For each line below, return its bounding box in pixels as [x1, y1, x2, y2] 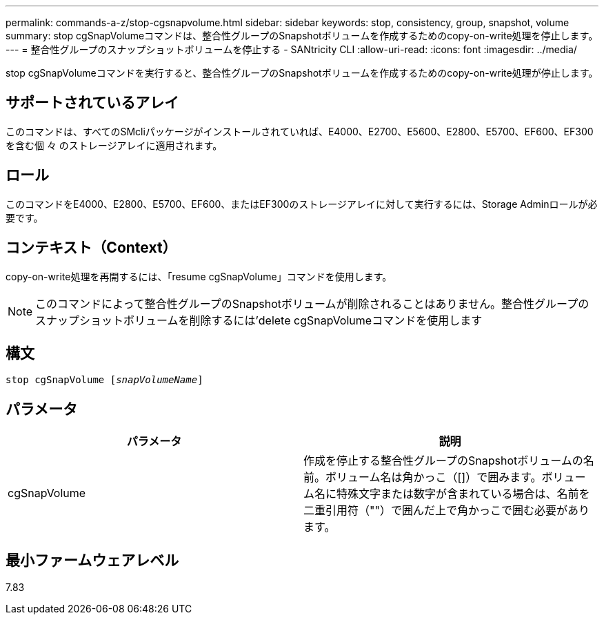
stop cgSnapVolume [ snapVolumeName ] [6, 374, 203, 386]
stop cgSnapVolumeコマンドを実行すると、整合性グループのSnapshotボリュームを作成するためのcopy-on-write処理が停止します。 [6, 67, 598, 79]
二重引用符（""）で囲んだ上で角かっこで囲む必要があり [303, 503, 590, 518]
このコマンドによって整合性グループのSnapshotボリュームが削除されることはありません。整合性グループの [35, 296, 590, 311]
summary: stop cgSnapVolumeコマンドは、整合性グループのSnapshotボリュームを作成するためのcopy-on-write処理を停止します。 [6, 30, 598, 41]
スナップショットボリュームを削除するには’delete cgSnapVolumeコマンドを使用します [35, 313, 483, 327]
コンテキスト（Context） [6, 239, 177, 257]
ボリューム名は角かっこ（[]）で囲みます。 [325, 470, 542, 485]
